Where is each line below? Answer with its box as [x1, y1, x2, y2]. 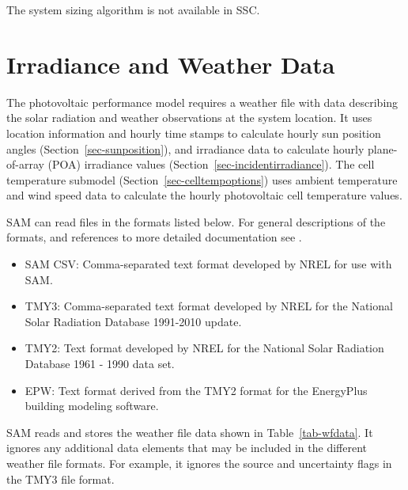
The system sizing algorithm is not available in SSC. [6, 2, 260, 17]
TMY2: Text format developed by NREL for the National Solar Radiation [25, 340, 384, 356]
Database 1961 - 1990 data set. [25, 355, 175, 372]
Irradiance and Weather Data [6, 47, 335, 80]
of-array [6, 156, 44, 173]
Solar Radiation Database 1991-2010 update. [25, 313, 242, 329]
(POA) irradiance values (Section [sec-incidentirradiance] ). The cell [47, 156, 375, 173]
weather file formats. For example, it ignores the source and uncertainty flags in [6, 455, 392, 471]
